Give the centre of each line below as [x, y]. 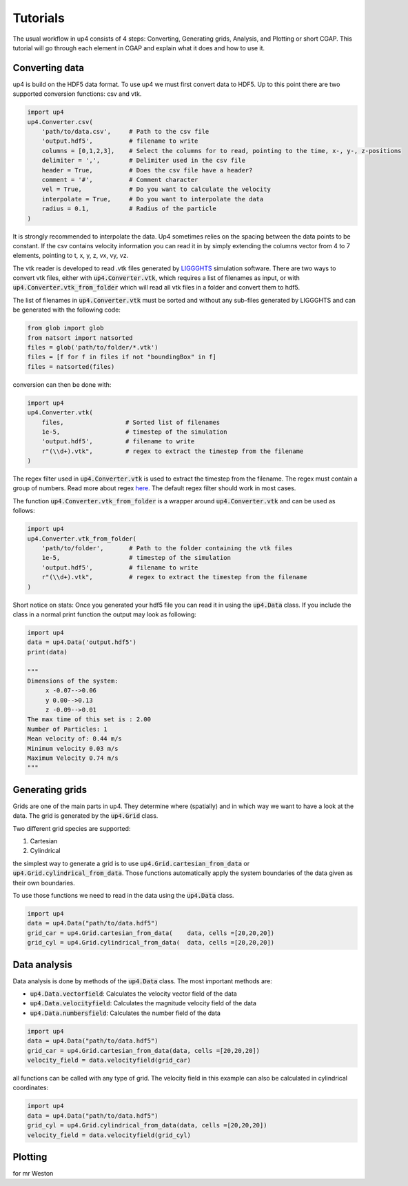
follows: [24, 511]
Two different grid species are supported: [72, 828]
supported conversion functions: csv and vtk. [77, 94]
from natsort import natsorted [80, 338]
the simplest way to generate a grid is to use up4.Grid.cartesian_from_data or [131, 863]
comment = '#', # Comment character [120, 180]
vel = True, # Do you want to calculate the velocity [156, 189]
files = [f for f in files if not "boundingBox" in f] [122, 357]
